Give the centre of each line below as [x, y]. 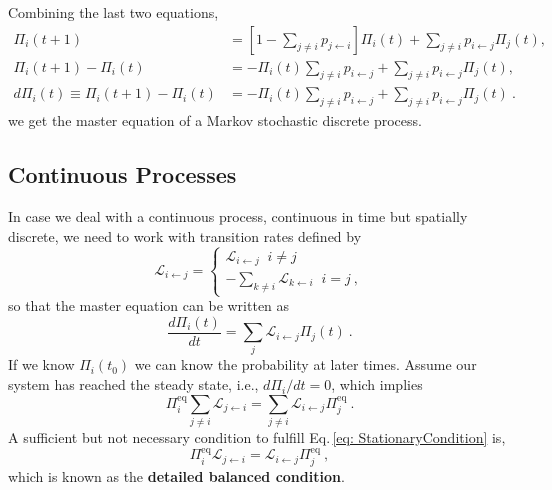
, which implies [377, 384]
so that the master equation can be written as [149, 305]
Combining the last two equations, [113, 12]
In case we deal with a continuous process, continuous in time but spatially [238, 216]
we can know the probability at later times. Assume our [305, 364]
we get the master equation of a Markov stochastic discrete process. [215, 120]
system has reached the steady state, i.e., [133, 384]
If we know [41, 364]
